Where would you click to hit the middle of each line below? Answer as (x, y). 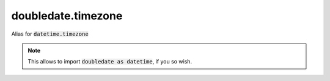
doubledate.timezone (67, 16)
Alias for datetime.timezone (50, 34)
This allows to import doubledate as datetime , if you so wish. (110, 62)
